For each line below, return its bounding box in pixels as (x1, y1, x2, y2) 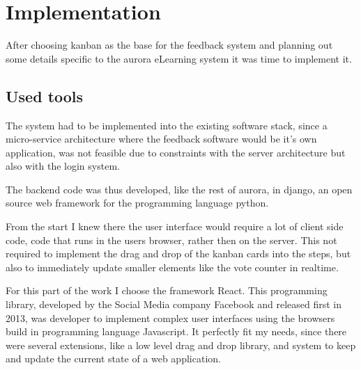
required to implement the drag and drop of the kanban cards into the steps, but (6, 246, 351, 261)
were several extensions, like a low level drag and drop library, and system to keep (6, 337, 356, 352)
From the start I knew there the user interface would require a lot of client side (6, 219, 344, 234)
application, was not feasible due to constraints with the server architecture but (6, 145, 346, 159)
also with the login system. (6, 159, 120, 173)
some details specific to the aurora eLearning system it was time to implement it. (6, 51, 352, 65)
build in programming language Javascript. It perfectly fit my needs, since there (6, 324, 347, 339)
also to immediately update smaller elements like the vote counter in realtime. (6, 259, 339, 274)
